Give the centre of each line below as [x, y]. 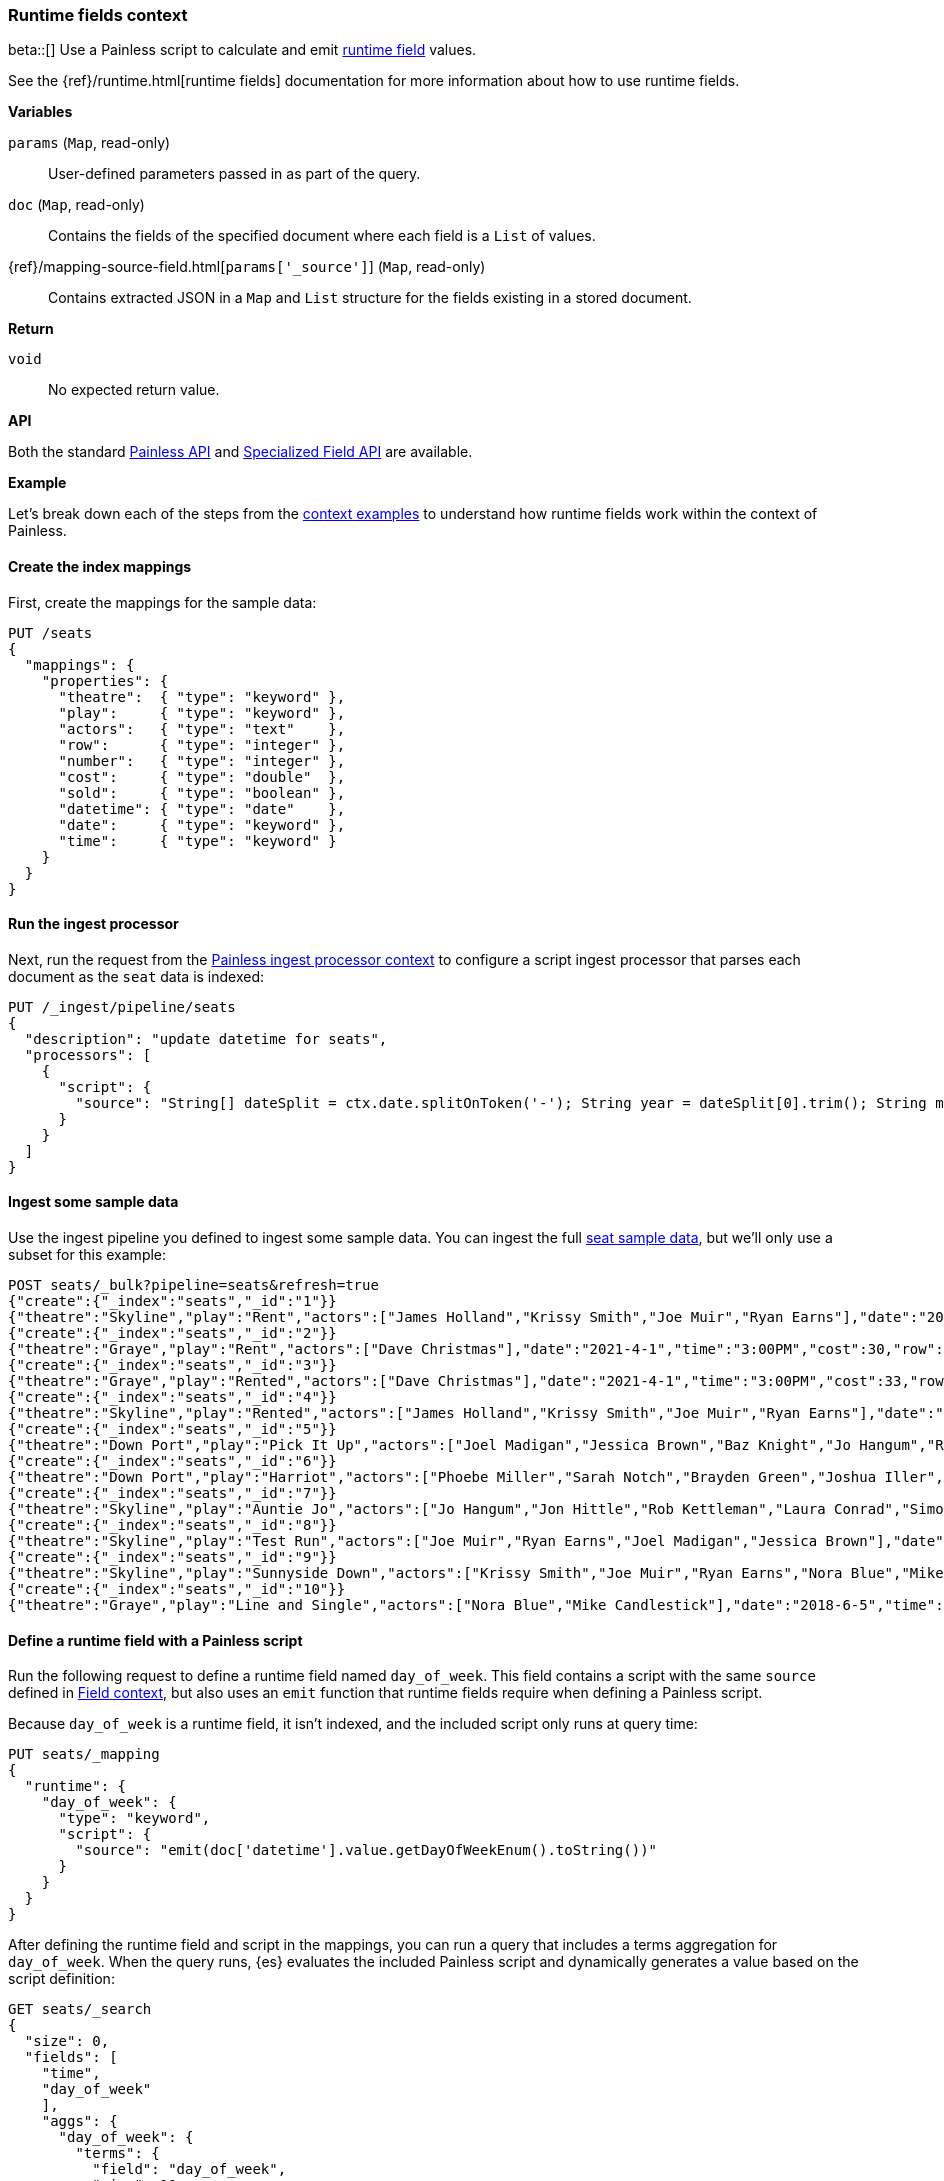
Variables [40, 112]
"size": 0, [67, 2041]
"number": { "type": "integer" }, [202, 760]
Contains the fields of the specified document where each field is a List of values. [322, 236]
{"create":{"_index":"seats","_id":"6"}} [172, 1461]
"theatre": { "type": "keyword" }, [202, 696]
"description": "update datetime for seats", [206, 1038]
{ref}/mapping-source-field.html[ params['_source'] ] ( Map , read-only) [247, 267]
